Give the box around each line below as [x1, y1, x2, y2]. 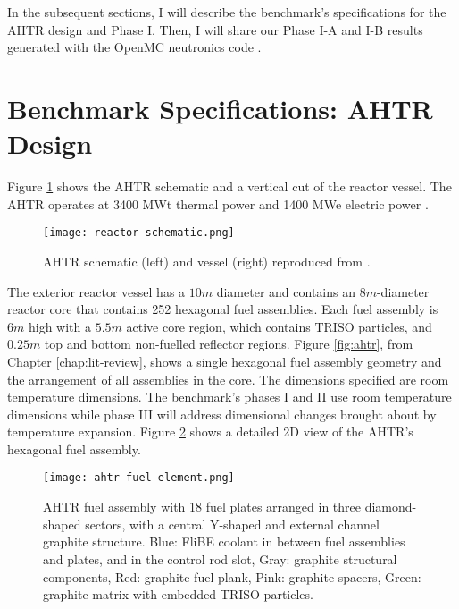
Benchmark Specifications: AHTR [7, 89, 433, 126]
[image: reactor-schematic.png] [43, 226, 235, 240]
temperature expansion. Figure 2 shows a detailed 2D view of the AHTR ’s [7, 422, 413, 441]
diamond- [364, 497, 417, 516]
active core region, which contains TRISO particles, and [126, 317, 432, 335]
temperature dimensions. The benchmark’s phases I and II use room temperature [7, 387, 452, 406]
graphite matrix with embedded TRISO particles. [43, 585, 313, 604]
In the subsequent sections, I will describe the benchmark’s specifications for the [7, 3, 446, 21]
